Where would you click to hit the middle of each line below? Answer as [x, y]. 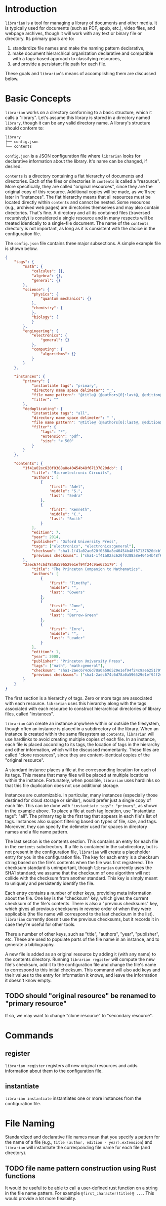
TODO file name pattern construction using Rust [81, 1168]
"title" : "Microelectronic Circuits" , [71, 473]
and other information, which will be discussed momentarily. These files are [82, 749]
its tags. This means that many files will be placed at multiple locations [77, 775]
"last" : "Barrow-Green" [74, 615]
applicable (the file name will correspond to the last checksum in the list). [80, 914]
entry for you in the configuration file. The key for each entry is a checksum [82, 857]
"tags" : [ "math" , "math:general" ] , [68, 665]
